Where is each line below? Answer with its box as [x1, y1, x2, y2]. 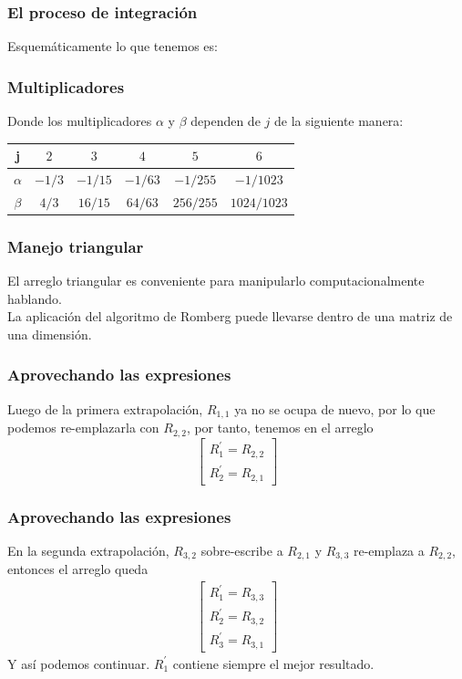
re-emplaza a [353, 540, 425, 559]
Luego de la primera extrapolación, [7, 399, 203, 418]
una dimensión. [7, 324, 92, 343]
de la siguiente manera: [273, 111, 404, 131]
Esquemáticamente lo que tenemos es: [7, 37, 218, 56]
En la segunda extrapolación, [7, 540, 169, 559]
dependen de [190, 111, 261, 131]
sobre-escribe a [200, 540, 283, 559]
